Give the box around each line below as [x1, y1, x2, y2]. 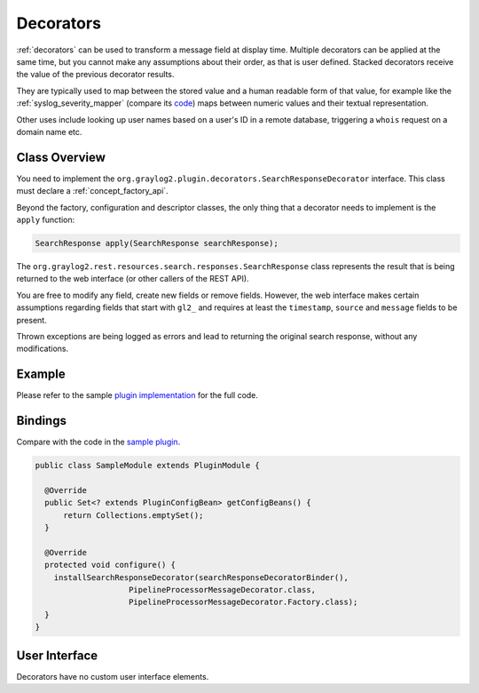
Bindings [16, 413, 67, 428]
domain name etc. [16, 126, 82, 137]
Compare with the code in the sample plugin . [16, 436, 181, 448]
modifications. [16, 343, 69, 354]
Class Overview [16, 149, 106, 164]
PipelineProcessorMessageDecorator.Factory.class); [129, 597, 358, 608]
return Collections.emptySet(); [63, 510, 204, 520]
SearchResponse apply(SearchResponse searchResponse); [35, 238, 279, 248]
